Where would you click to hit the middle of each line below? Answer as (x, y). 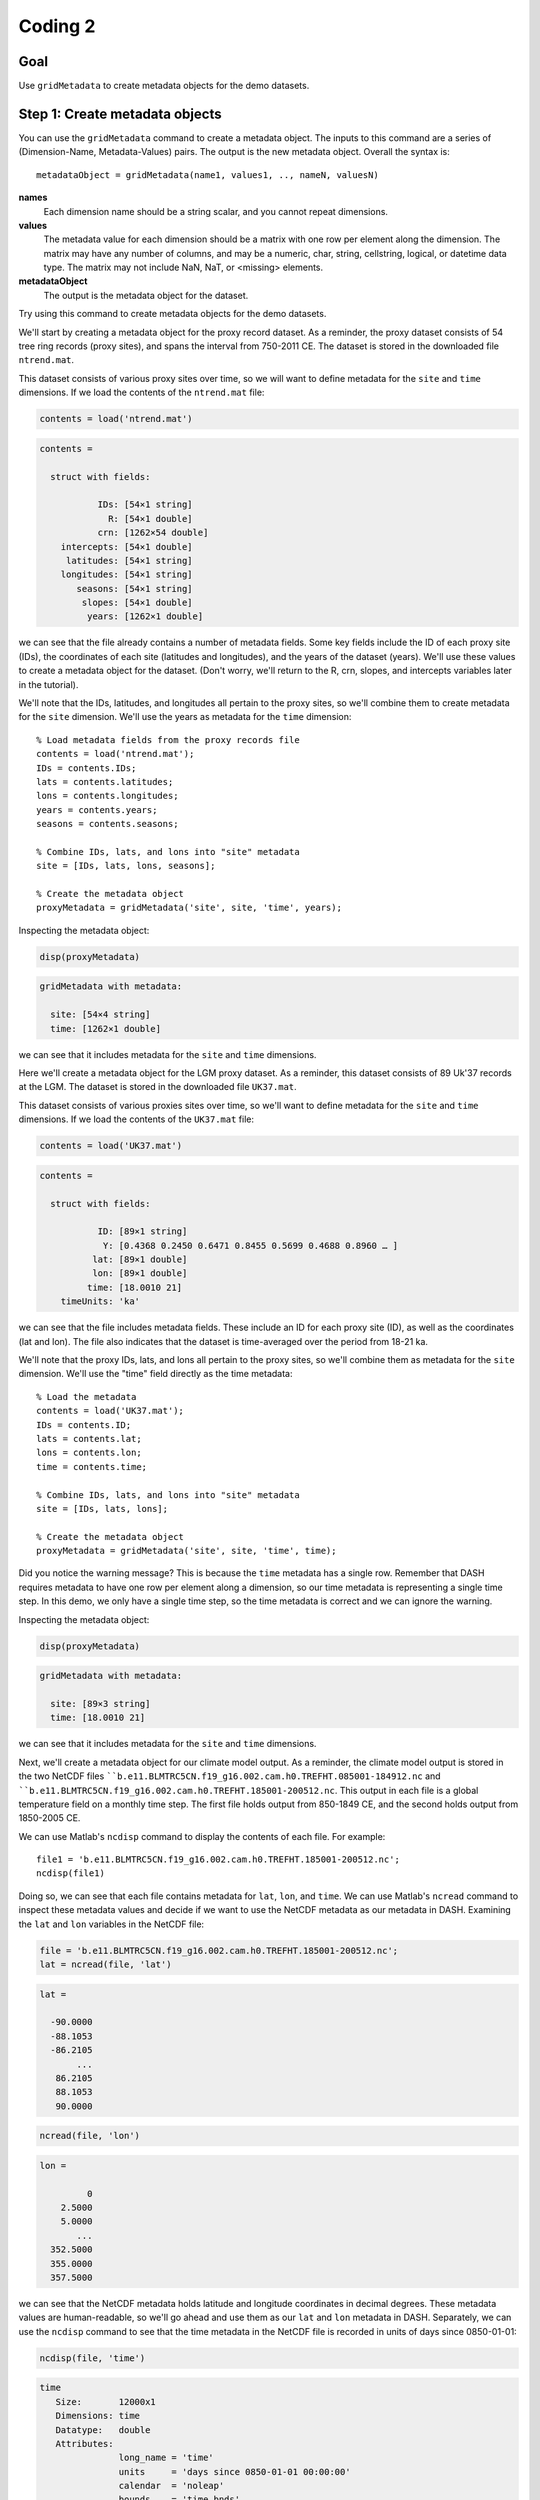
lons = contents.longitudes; (107, 796)
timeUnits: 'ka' (100, 1301)
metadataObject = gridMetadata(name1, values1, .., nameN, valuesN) (207, 174)
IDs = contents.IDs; (86, 768)
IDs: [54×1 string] (145, 504)
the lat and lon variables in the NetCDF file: (111, 1924)
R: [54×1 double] (151, 518)
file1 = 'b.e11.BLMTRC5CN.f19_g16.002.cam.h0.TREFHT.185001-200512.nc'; (218, 1859)
